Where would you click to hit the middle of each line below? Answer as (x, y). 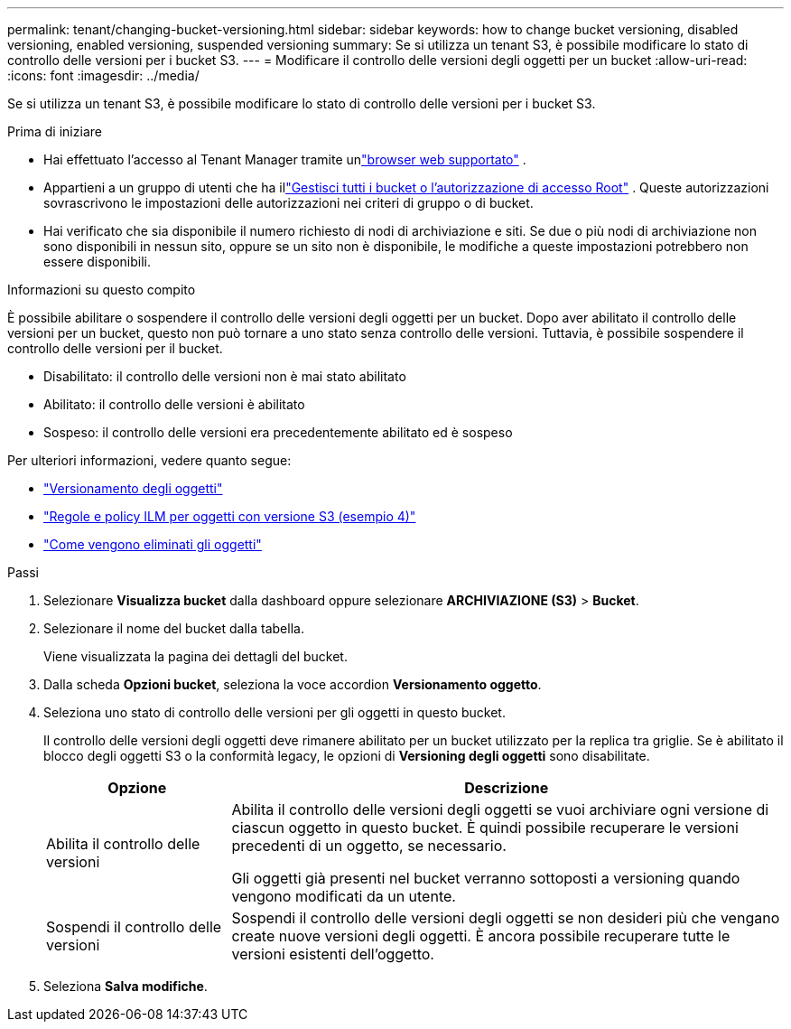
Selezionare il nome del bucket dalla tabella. (174, 628)
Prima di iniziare (55, 131)
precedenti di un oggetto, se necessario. (369, 846)
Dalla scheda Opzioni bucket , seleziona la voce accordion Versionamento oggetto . (293, 684)
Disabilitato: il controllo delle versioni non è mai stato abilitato (225, 376)
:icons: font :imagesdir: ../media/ (103, 75)
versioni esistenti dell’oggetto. (333, 954)
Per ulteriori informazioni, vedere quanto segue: (149, 460)
